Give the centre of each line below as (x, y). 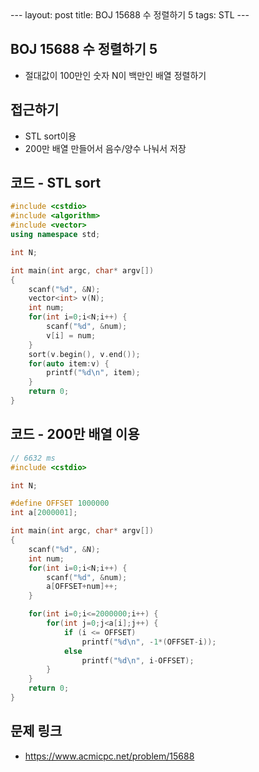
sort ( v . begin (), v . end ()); (84, 354)
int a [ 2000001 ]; (44, 513)
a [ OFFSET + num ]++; (82, 587)
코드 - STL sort (56, 183)
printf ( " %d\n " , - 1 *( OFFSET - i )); (149, 642)
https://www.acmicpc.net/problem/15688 (109, 756)
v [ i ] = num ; (71, 335)
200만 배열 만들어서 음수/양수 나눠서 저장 (105, 148)
